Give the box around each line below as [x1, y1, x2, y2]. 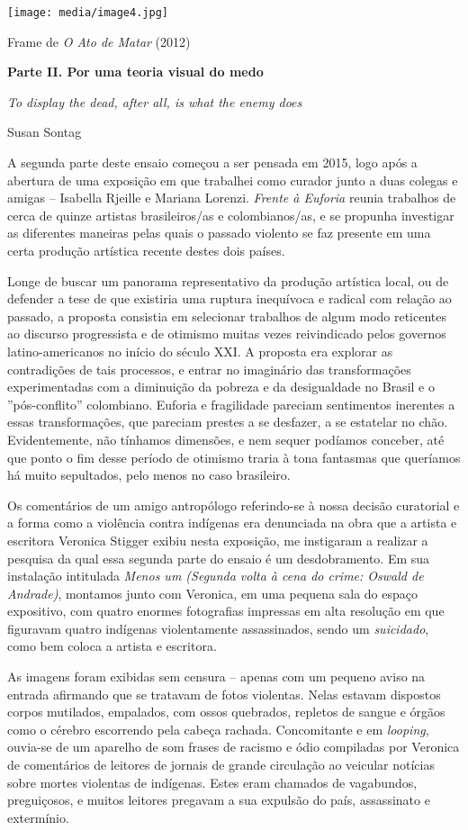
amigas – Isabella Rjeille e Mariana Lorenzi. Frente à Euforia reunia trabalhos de [7, 188, 456, 207]
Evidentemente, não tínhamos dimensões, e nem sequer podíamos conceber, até [7, 429, 445, 448]
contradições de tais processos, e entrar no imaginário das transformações [7, 359, 411, 378]
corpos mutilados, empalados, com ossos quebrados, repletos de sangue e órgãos [7, 702, 445, 721]
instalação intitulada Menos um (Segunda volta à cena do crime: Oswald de [7, 566, 424, 585]
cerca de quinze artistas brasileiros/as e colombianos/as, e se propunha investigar [7, 205, 454, 224]
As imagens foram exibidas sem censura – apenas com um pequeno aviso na [7, 667, 426, 686]
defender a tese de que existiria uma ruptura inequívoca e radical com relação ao [7, 289, 452, 308]
